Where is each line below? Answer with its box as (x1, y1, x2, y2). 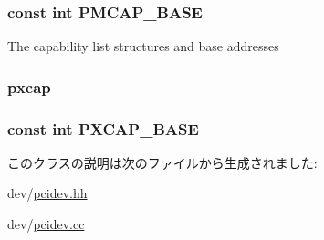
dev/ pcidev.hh (7, 183, 88, 203)
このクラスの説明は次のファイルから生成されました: (7, 152, 318, 172)
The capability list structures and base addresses (7, 37, 279, 56)
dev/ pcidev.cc (7, 214, 85, 234)
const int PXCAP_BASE (7, 117, 199, 140)
